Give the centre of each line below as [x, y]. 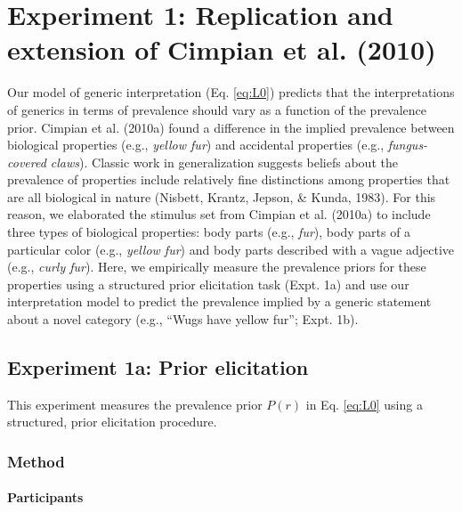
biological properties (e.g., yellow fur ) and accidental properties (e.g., [196, 145]
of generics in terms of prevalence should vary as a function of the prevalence [217, 109]
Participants [45, 497]
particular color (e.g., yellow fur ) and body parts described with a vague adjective [231, 249]
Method [36, 461]
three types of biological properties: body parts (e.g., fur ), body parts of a [209, 232]
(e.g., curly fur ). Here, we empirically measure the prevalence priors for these [217, 267]
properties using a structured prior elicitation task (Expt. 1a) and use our [208, 284]
